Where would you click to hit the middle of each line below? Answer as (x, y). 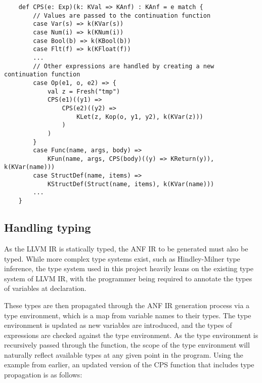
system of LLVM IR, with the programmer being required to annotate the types (128, 278)
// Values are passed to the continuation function (122, 15)
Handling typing (48, 227)
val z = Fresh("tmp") (84, 91)
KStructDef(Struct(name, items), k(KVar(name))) (131, 184)
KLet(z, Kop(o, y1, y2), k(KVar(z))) (140, 117)
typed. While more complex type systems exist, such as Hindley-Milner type (122, 258)
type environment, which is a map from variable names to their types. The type (128, 315)
